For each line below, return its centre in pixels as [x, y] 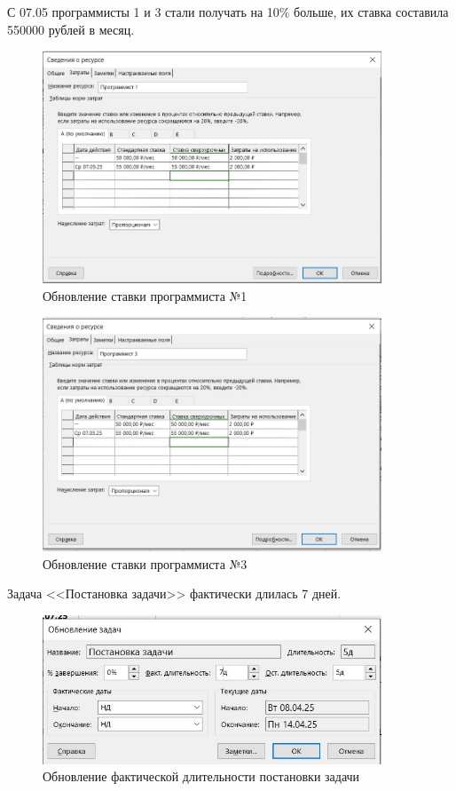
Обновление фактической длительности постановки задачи [201, 776]
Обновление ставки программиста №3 [145, 563]
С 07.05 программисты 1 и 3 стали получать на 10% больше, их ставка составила [228, 12]
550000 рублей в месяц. [71, 29]
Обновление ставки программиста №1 [145, 295]
